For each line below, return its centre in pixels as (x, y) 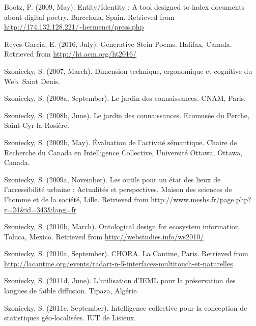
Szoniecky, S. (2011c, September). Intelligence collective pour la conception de (126, 307)
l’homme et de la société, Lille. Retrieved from (76, 199)
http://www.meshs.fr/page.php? (201, 199)
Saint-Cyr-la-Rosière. (37, 125)
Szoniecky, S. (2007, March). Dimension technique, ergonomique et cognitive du (128, 71)
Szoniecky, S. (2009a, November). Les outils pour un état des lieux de (112, 179)
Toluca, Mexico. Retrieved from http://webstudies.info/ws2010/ (104, 236)
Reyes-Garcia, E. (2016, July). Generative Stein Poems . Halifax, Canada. (118, 44)
